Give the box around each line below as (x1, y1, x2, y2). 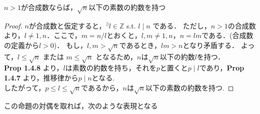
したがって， (4, 82, 45, 92)
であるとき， (119, 39, 161, 50)
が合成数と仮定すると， (28, 20, 106, 30)
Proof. (4, 20, 22, 30)
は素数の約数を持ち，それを (65, 62, 156, 73)
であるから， (81, 82, 123, 92)
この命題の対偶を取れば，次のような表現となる (4, 100, 158, 111)
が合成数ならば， (21, 2, 77, 12)
